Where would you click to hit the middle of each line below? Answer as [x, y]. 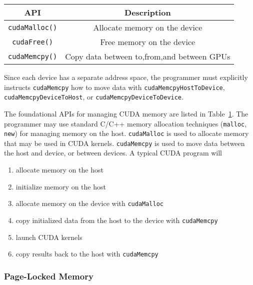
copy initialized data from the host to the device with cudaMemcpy [117, 220]
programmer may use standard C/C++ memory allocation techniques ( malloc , [125, 123]
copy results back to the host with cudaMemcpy [87, 254]
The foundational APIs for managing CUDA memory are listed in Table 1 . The [126, 113]
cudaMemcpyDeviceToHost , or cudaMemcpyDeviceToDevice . [94, 97]
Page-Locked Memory [49, 276]
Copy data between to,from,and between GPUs [148, 56]
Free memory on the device [148, 42]
